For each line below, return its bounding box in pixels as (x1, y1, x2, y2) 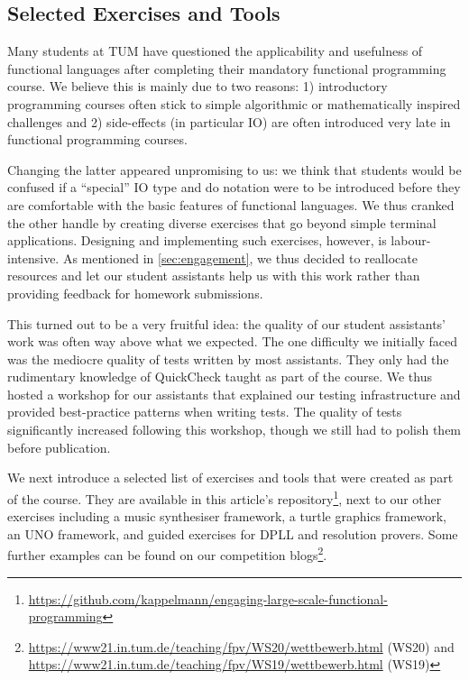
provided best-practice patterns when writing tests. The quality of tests (7, 402, 402, 421)
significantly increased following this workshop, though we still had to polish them (7, 420, 462, 439)
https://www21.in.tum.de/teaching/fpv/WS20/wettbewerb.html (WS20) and (28, 637, 455, 656)
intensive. (7, 248, 60, 267)
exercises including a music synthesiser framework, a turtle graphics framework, (7, 507, 446, 526)
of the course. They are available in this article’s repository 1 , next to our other (7, 486, 442, 508)
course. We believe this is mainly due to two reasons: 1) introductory (7, 77, 388, 96)
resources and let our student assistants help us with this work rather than (7, 266, 420, 285)
